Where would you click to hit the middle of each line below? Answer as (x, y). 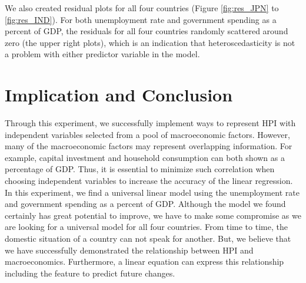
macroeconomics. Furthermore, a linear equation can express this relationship (144, 261)
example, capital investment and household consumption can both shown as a (145, 157)
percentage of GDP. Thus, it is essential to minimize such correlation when (140, 169)
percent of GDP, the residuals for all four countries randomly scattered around (147, 31)
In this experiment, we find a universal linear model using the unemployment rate (152, 192)
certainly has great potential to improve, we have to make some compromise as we (153, 215)
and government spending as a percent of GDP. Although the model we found (145, 204)
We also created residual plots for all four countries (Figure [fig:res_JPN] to (142, 8)
